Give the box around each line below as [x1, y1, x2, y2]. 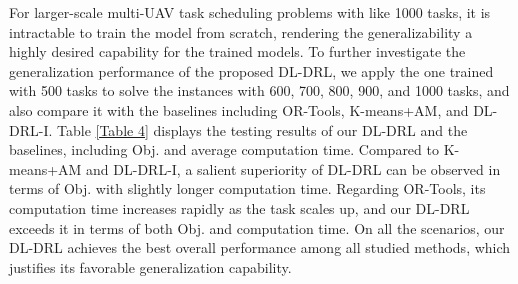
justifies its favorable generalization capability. [9, 256, 292, 277]
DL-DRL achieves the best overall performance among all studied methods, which [9, 237, 511, 258]
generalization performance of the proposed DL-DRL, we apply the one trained [9, 60, 494, 81]
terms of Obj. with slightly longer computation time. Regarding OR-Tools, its [9, 178, 486, 199]
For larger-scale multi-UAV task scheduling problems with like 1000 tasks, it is [9, 2, 491, 22]
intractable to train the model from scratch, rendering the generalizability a [9, 21, 473, 42]
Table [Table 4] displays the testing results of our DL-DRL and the [57, 119, 468, 140]
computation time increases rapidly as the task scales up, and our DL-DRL [9, 197, 470, 218]
